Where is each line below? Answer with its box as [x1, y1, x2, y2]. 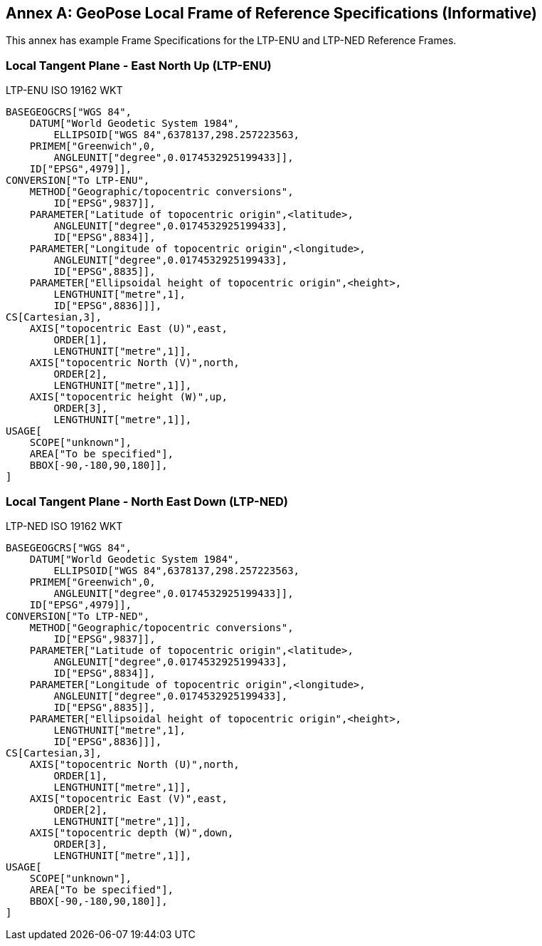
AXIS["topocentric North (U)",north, [29, 758, 240, 770]
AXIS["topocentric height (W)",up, [29, 391, 228, 403]
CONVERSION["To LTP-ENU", [6, 175, 150, 187]
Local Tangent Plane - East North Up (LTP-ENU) [6, 58, 272, 73]
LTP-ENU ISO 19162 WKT [6, 84, 123, 97]
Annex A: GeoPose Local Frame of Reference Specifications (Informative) [6, 4, 537, 22]
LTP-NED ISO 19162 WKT [6, 519, 123, 532]
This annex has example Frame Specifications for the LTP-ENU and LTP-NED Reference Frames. [6, 34, 457, 47]
